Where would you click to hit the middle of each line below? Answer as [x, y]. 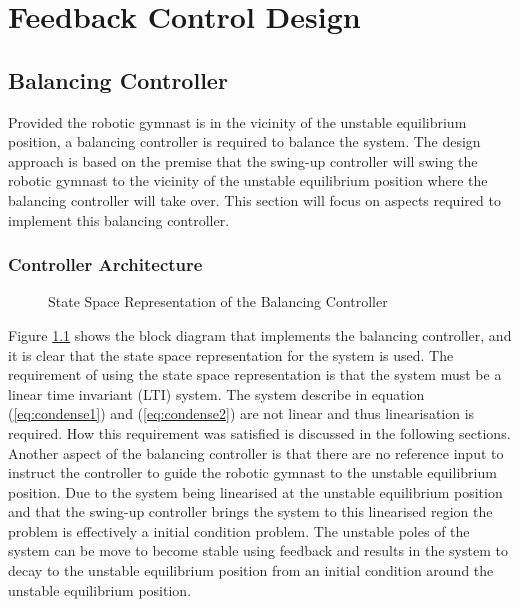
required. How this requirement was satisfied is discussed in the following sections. [259, 432]
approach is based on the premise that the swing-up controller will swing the [243, 160]
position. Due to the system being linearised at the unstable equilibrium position [255, 491]
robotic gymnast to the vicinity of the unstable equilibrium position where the [248, 180]
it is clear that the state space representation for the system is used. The [231, 354]
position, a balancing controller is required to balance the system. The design [244, 141]
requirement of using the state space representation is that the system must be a [255, 374]
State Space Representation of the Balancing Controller [218, 301]
